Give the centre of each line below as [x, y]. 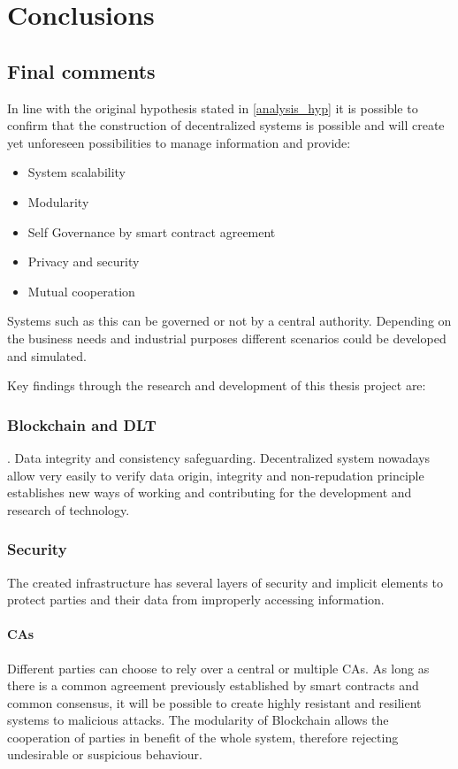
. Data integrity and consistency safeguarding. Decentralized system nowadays [219, 457]
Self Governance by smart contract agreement [152, 231]
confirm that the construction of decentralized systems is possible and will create [226, 125]
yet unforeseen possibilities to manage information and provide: [179, 142]
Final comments [81, 70]
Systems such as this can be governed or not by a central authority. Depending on [229, 321]
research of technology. [69, 509]
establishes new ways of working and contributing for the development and [210, 492]
